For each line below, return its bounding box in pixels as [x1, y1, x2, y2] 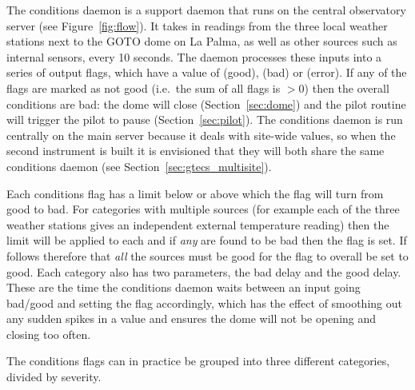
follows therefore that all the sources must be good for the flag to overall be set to [6, 247, 409, 264]
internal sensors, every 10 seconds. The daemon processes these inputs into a [6, 48, 382, 65]
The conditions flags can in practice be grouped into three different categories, [6, 352, 390, 369]
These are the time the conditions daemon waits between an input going [6, 279, 361, 296]
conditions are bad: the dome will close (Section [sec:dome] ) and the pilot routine [6, 95, 406, 112]
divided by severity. [6, 368, 102, 385]
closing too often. [6, 325, 91, 342]
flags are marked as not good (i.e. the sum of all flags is [6, 79, 281, 96]
